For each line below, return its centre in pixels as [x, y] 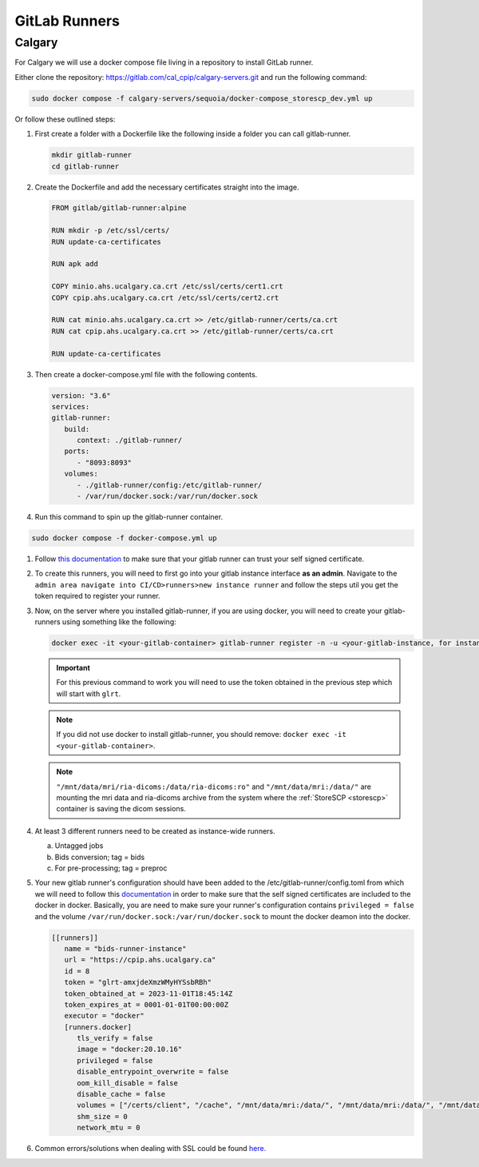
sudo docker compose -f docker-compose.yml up [124, 538]
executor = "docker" [105, 1016]
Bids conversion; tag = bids [100, 857]
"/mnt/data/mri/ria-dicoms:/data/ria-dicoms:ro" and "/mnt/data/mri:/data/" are [214, 787]
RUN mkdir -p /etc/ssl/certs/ [111, 231]
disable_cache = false [121, 1094]
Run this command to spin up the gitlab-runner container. [129, 517]
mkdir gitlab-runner [91, 155]
